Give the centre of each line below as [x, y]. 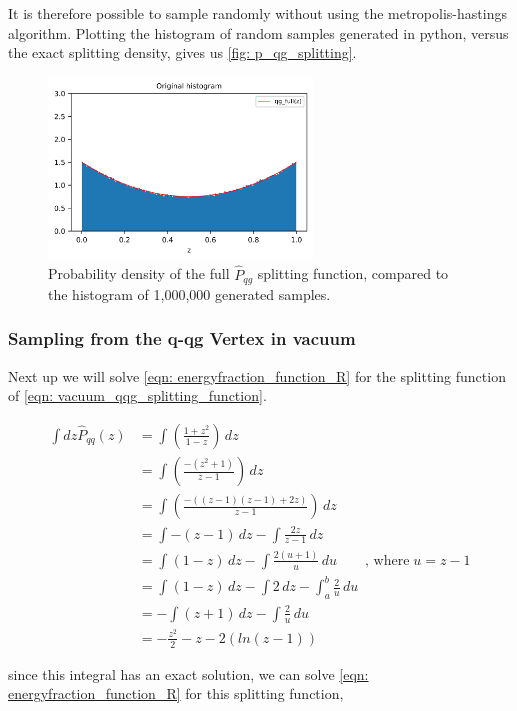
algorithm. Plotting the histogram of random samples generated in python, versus [258, 32]
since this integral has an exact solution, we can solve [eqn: [188, 673]
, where [387, 560]
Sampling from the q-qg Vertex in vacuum [182, 338]
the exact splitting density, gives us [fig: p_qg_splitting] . [182, 52]
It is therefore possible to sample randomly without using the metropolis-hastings [257, 13]
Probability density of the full [139, 273]
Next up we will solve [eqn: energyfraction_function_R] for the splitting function [257, 375]
